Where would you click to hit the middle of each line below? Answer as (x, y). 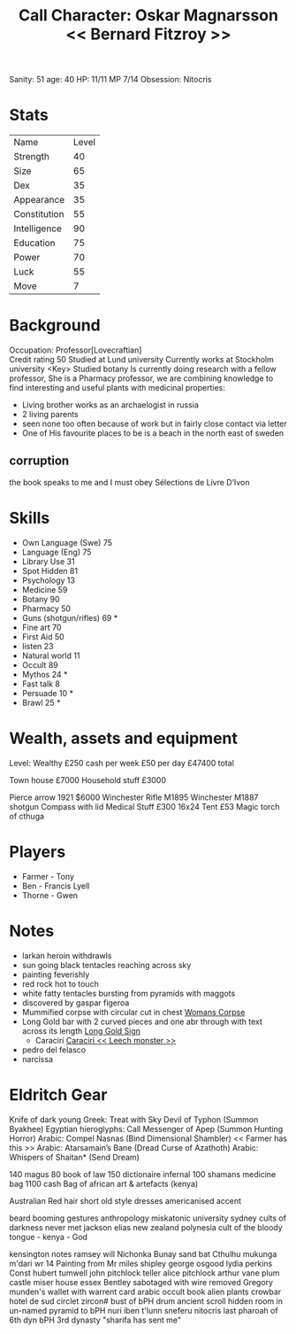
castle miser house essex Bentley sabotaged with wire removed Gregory (141, 1282)
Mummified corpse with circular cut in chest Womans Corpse (133, 1012)
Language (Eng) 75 (57, 552)
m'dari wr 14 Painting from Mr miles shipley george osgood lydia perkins (141, 1263)
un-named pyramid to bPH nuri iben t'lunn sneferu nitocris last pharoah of (144, 1310)
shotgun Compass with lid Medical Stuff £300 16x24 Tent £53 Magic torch (144, 806)
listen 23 (38, 646)
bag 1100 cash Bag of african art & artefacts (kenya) (104, 1183)
